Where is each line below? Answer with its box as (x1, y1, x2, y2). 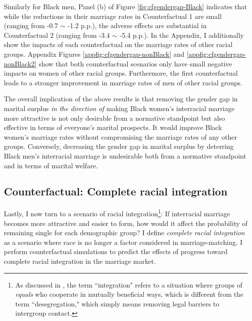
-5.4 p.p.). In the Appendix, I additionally (119, 30, 244, 40)
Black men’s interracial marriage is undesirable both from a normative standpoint (4, 150, 246, 160)
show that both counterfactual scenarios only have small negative (39, 58, 232, 68)
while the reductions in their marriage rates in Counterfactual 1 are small (4, 11, 222, 21)
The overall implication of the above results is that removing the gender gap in (4, 94, 238, 104)
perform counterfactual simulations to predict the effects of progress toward (4, 246, 228, 257)
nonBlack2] (4, 58, 37, 68)
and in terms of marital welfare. (4, 160, 98, 170)
